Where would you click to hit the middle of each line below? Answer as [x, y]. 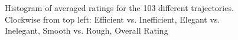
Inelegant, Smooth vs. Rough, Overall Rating [87, 30]
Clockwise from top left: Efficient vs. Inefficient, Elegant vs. [113, 19]
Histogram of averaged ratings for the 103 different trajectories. [119, 8]
